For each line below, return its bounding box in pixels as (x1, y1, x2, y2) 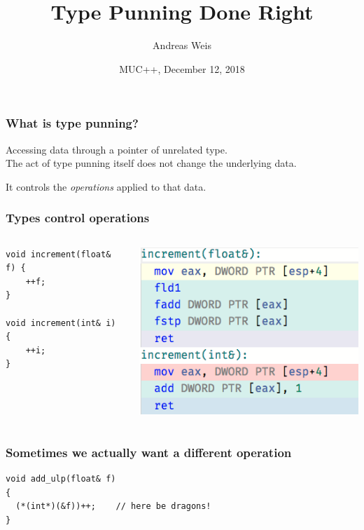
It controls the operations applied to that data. (6, 179, 206, 193)
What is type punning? (6, 114, 139, 132)
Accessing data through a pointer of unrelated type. (6, 142, 227, 156)
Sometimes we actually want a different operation (6, 443, 292, 461)
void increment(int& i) (6, 318, 116, 328)
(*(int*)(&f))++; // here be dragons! (15, 501, 211, 512)
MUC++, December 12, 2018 (119, 61, 245, 76)
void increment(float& (6, 249, 111, 259)
